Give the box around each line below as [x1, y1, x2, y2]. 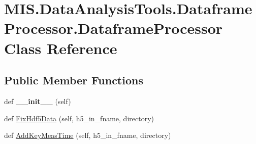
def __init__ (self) [4, 95, 71, 106]
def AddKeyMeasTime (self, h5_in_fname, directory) [4, 130, 171, 140]
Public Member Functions [4, 72, 143, 88]
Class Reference [4, 37, 117, 58]
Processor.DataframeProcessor [4, 18, 223, 38]
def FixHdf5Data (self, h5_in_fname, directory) [4, 113, 154, 123]
